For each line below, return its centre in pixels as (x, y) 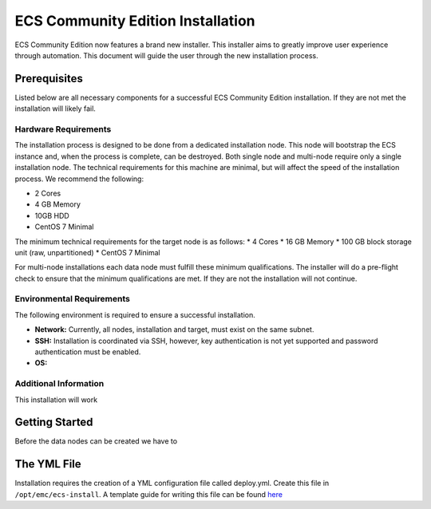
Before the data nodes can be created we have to (96, 441)
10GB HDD (52, 215)
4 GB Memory (58, 204)
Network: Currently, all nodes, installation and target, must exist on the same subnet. (174, 329)
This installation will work (56, 400)
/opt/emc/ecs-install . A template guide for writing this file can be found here (149, 494)
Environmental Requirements (73, 299)
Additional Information (59, 384)
